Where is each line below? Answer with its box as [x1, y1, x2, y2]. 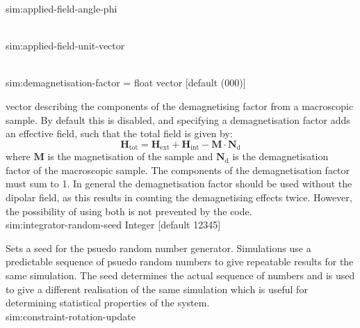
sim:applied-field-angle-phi [6, 1, 117, 15]
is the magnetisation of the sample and [47, 149, 213, 164]
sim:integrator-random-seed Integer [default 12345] [6, 217, 221, 232]
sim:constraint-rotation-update [6, 309, 136, 323]
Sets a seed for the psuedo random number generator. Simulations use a [6, 240, 311, 255]
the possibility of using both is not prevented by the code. [6, 203, 252, 218]
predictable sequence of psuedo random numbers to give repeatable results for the [6, 254, 354, 269]
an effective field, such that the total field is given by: [6, 126, 233, 141]
